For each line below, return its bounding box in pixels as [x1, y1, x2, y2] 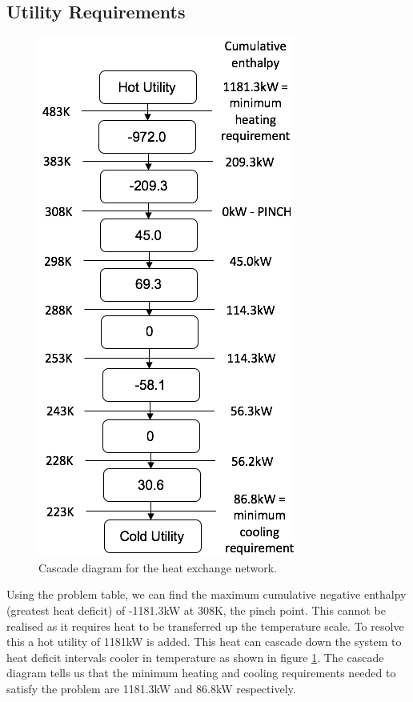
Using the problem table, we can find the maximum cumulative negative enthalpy [6, 586, 407, 603]
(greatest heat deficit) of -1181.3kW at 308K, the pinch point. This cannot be [6, 601, 386, 618]
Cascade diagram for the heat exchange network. [38, 559, 278, 576]
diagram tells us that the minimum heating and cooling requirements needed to [6, 664, 396, 681]
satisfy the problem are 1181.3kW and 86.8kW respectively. [6, 680, 296, 696]
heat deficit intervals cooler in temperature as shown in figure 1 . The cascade [6, 648, 384, 665]
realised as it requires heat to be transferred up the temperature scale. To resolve [6, 617, 404, 634]
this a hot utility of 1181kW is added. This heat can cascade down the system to [6, 633, 402, 650]
